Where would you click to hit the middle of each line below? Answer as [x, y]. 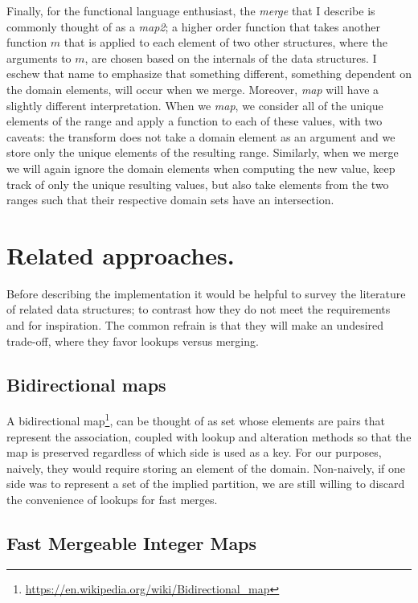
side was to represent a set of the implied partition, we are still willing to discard [206, 484]
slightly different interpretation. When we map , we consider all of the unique [195, 105]
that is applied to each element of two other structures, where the [225, 42]
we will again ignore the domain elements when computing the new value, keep [201, 168]
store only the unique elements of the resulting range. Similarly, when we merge [203, 152]
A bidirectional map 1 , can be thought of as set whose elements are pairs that [196, 420]
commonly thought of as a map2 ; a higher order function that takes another [193, 26]
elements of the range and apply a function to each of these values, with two [195, 121]
